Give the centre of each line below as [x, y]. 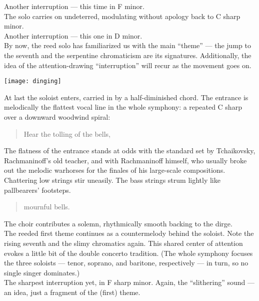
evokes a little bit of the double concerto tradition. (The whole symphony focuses [128, 253]
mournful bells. [47, 207]
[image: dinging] [33, 81]
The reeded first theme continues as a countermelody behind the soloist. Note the [129, 233]
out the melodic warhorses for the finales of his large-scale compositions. [115, 170]
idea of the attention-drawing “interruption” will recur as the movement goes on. [128, 65]
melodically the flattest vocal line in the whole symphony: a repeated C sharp [123, 107]
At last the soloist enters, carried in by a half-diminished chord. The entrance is [126, 97]
